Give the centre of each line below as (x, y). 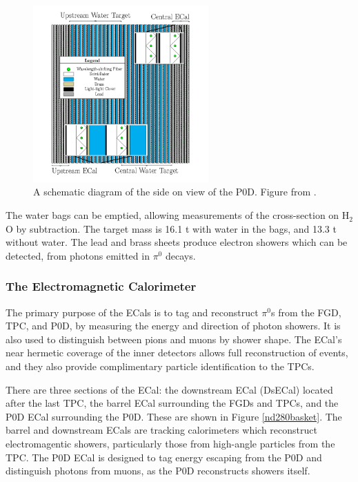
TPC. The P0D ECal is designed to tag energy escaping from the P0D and (164, 457)
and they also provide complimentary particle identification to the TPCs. (160, 366)
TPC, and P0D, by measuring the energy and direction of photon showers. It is (173, 326)
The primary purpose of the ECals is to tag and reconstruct (132, 312)
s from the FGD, (306, 312)
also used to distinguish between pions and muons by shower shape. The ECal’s (174, 339)
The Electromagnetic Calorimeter (101, 286)
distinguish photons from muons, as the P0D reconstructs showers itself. (158, 471)
